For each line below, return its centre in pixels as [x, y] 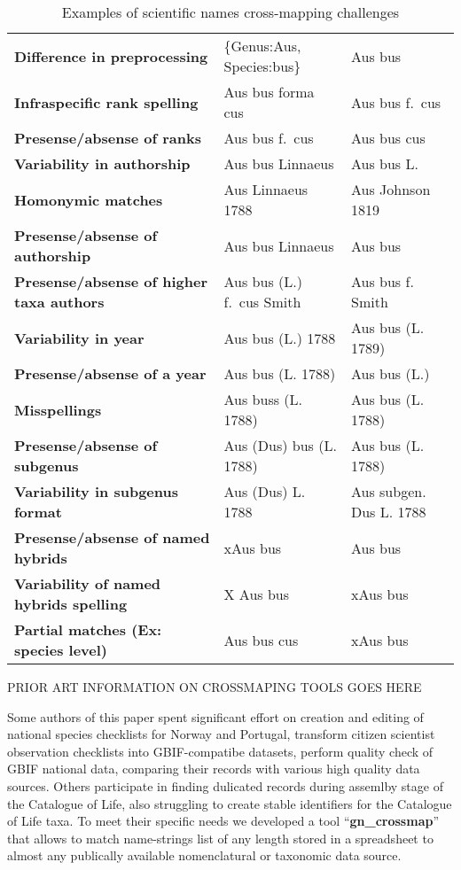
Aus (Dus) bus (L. [280, 445]
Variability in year [79, 338]
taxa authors [59, 302]
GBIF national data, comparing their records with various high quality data [214, 769]
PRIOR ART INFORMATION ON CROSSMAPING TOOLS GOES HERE [215, 687]
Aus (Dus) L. [265, 491]
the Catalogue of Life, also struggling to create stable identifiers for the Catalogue [230, 803]
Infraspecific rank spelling [106, 102]
